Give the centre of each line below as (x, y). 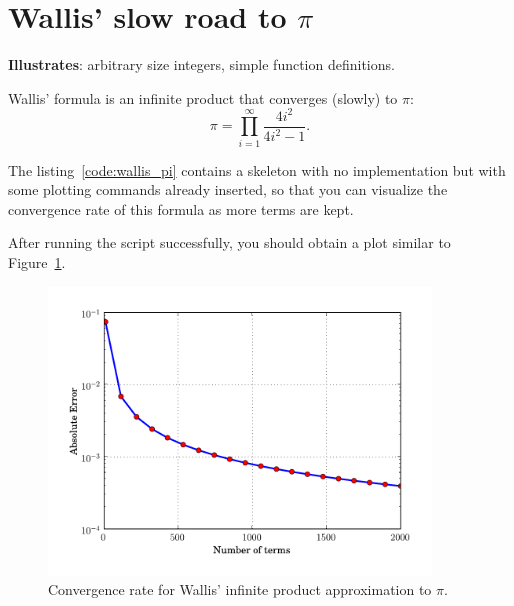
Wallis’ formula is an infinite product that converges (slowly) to (203, 97)
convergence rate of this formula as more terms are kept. (181, 208)
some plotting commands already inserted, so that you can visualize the (228, 189)
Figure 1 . (37, 261)
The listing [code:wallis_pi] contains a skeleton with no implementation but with (257, 169)
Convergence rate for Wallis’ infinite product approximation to (240, 589)
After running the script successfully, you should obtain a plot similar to (229, 242)
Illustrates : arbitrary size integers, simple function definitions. (201, 64)
